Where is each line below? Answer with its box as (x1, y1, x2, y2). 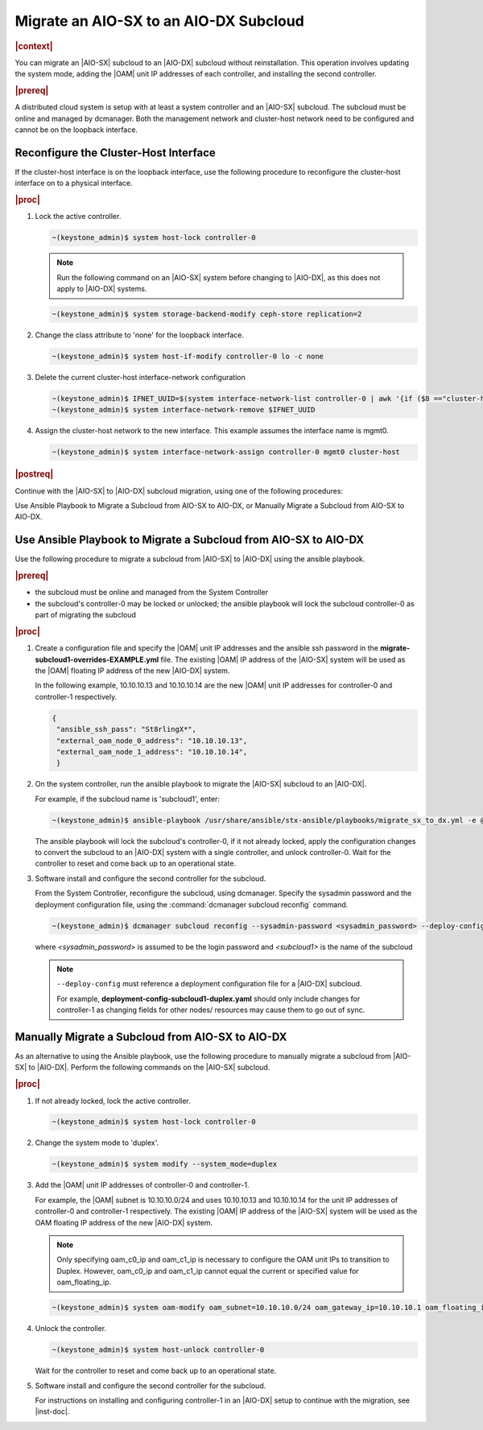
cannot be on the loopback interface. (14, 125, 138, 134)
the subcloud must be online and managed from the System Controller (35, 588, 269, 597)
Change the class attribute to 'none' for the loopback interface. (35, 330, 245, 340)
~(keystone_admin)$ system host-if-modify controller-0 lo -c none (52, 352, 324, 362)
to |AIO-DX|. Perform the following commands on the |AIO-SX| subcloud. (28, 1063, 270, 1072)
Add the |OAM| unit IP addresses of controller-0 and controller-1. (35, 1180, 250, 1190)
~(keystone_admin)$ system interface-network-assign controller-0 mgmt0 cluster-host (52, 448, 400, 457)
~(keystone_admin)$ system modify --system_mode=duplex (52, 1159, 278, 1169)
